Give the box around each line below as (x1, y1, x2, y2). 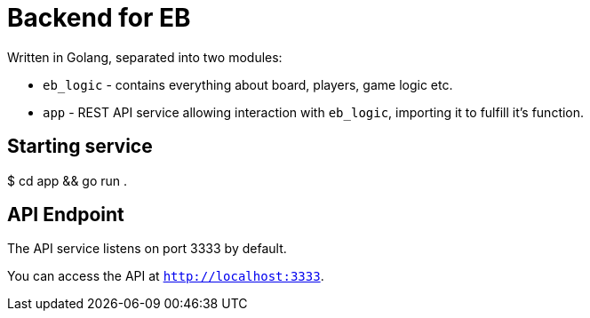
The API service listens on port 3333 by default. (7, 241, 287, 257)
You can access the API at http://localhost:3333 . (7, 268, 324, 284)
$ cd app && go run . (7, 172, 128, 188)
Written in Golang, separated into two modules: (7, 49, 283, 65)
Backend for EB (7, 3, 191, 33)
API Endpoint (7, 203, 124, 227)
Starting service (7, 135, 153, 158)
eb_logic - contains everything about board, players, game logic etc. (43, 76, 453, 92)
